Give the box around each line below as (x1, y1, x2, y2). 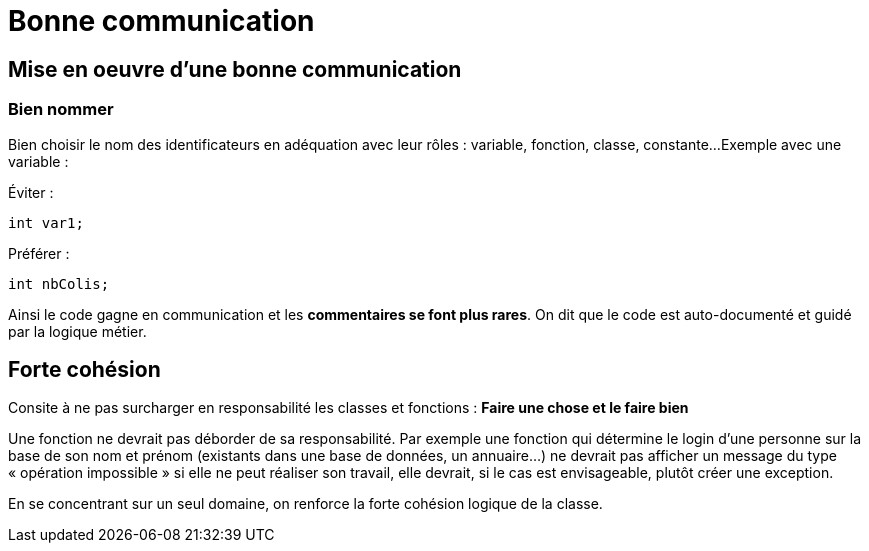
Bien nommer (8, 99, 114, 120)
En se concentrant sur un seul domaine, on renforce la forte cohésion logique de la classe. (8, 495, 603, 513)
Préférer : (8, 244, 70, 262)
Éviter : (8, 183, 54, 201)
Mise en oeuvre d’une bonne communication (8, 56, 462, 82)
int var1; (8, 214, 84, 231)
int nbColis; (8, 275, 110, 292)
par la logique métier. (8, 322, 147, 340)
